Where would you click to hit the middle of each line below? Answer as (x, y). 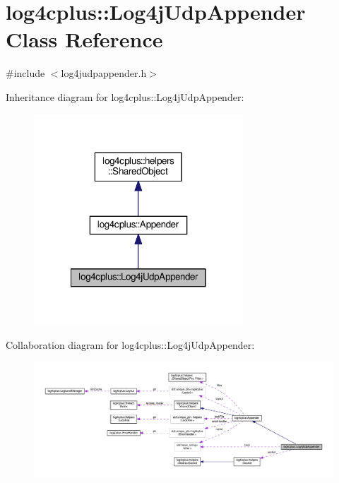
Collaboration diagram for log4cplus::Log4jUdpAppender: (130, 344)
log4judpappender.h (104, 73)
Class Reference (84, 39)
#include (25, 73)
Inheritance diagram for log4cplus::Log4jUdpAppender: (125, 96)
